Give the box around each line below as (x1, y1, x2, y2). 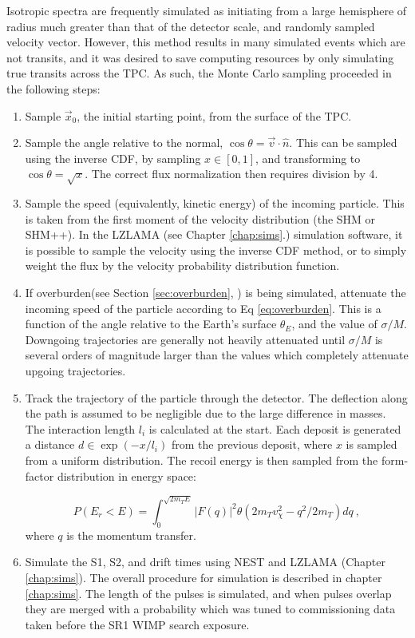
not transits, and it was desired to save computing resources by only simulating (6, 49, 394, 65)
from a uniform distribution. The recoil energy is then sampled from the (25, 452, 378, 469)
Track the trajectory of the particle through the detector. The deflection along (25, 389, 408, 406)
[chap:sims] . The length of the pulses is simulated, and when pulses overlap (25, 585, 392, 601)
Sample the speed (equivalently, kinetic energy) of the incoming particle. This (25, 195, 405, 212)
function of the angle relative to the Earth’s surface (25, 315, 277, 332)
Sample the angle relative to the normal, (25, 134, 223, 151)
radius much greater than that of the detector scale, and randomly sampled (6, 18, 375, 34)
